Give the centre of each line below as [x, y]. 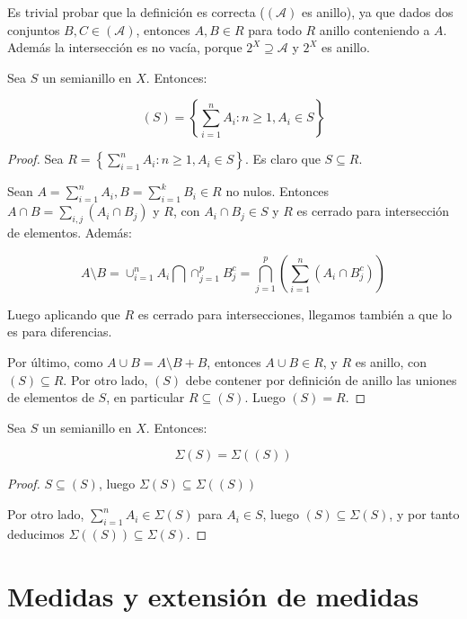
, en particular [145, 397]
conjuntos [34, 29]
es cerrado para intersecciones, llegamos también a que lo [295, 314]
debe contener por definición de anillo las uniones [321, 379]
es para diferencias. [60, 332]
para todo [275, 29]
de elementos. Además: [70, 232]
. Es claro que [283, 159]
